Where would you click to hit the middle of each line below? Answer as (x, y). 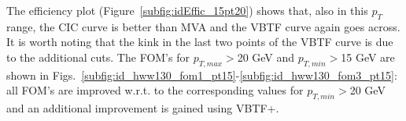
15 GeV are (368, 57)
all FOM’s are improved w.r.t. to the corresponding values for (155, 90)
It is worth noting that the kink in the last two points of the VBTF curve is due (200, 42)
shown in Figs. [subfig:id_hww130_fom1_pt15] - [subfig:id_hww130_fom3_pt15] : (202, 75)
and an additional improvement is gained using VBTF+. (143, 108)
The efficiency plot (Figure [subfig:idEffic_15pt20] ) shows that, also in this (187, 10)
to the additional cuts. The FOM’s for (98, 57)
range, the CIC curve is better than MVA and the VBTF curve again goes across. (203, 26)
